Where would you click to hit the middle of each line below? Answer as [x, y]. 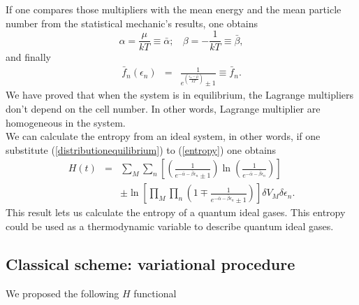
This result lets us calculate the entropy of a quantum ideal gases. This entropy [176, 212]
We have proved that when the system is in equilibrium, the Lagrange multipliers [180, 95]
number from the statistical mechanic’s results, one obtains [132, 23]
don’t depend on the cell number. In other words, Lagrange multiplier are [163, 109]
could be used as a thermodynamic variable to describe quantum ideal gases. [170, 226]
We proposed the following [63, 293]
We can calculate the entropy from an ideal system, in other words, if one [163, 136]
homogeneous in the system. [66, 122]
